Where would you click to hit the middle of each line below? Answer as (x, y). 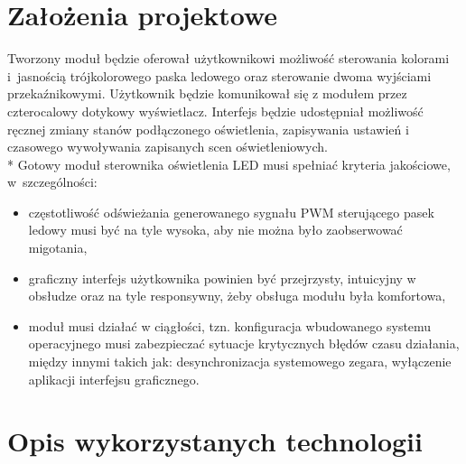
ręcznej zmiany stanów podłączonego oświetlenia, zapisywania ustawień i (208, 129)
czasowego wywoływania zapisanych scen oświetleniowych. (168, 147)
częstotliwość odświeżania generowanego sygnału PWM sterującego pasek (231, 212)
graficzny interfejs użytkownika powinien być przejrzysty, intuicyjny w (222, 278)
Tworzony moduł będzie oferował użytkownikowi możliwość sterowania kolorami (228, 58)
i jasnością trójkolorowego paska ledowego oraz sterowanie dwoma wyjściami (219, 75)
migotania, (58, 248)
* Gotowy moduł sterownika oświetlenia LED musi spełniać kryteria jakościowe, (229, 164)
